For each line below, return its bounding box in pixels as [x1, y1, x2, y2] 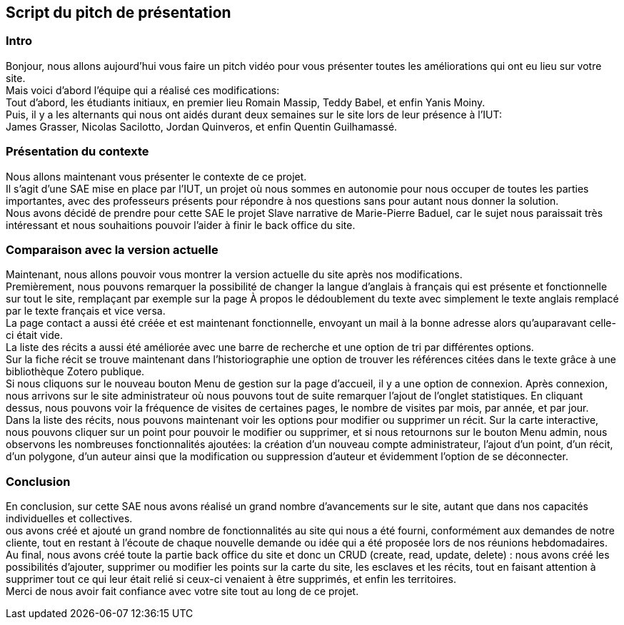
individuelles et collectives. [6, 512, 133, 525]
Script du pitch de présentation [6, 4, 231, 21]
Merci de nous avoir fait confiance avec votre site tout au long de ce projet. [6, 585, 359, 598]
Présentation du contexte [6, 144, 149, 159]
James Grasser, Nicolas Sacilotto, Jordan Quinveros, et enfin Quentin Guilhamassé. [6, 120, 398, 133]
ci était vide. [6, 329, 63, 342]
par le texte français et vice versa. [6, 305, 166, 317]
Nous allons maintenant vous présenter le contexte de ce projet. [6, 170, 307, 183]
